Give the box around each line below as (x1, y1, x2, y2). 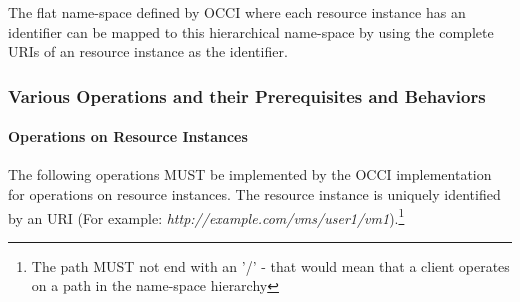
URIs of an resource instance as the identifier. (8, 41, 288, 62)
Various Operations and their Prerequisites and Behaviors (8, 83, 486, 108)
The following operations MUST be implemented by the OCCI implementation (8, 164, 492, 185)
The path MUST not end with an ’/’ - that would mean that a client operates (31, 255, 510, 276)
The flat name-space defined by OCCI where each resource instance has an (8, 2, 466, 22)
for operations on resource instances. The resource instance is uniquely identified (8, 184, 501, 205)
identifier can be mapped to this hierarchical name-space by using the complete (8, 21, 494, 42)
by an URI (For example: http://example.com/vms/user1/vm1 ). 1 (8, 204, 405, 228)
